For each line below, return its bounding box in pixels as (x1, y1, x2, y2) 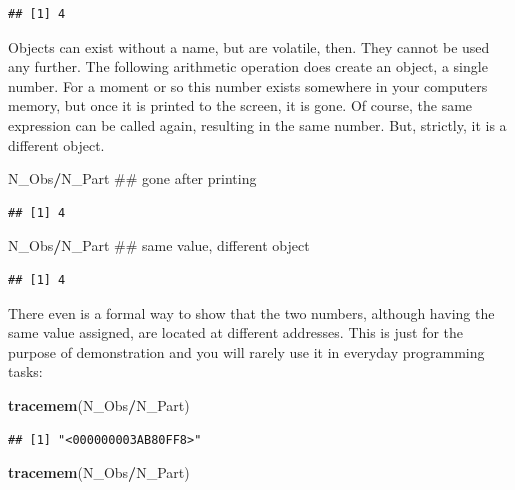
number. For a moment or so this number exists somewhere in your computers (8, 75, 488, 96)
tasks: (8, 361, 43, 382)
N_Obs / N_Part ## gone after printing (8, 168, 257, 189)
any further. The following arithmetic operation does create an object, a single (8, 56, 488, 77)
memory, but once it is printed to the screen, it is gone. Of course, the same (8, 95, 473, 116)
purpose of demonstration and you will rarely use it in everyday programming (8, 341, 485, 362)
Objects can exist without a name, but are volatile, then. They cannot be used (8, 36, 490, 57)
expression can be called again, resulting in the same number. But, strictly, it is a (8, 114, 507, 135)
